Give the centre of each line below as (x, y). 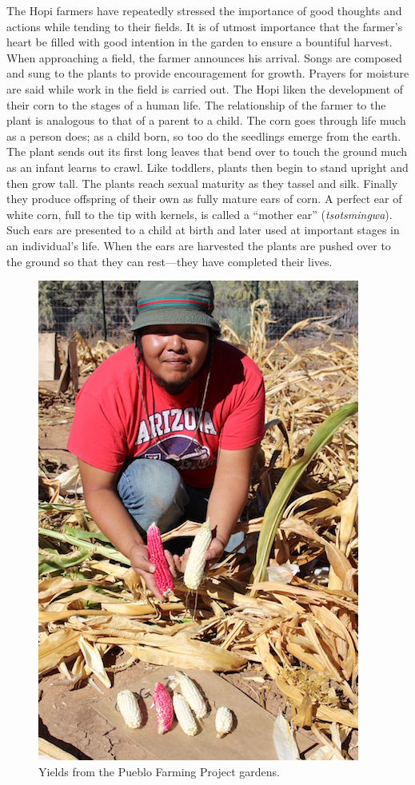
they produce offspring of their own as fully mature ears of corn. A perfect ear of (204, 199)
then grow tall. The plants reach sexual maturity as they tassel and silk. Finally (202, 183)
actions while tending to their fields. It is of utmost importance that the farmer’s (205, 26)
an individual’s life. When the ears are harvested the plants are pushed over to (199, 245)
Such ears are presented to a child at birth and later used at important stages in (203, 230)
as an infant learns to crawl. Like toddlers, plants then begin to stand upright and (207, 167)
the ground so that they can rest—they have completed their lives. (170, 261)
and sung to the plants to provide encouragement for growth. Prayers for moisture (208, 73)
